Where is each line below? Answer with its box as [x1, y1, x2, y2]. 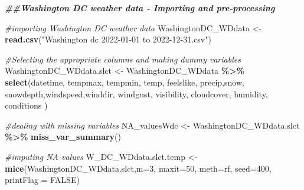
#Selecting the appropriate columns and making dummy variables [5, 53, 241, 65]
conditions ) [5, 99, 48, 112]
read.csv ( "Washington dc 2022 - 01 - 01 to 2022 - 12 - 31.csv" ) [5, 33, 211, 45]
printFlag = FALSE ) [5, 173, 80, 186]
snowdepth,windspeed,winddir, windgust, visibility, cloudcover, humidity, [5, 87, 268, 100]
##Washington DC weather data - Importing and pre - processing [5, 2, 275, 14]
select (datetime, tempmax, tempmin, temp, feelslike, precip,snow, [5, 76, 244, 88]
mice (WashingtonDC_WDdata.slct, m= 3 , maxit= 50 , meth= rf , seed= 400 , [5, 162, 272, 174]
